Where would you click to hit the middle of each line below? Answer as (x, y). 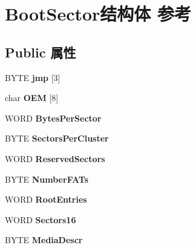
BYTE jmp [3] (33, 77)
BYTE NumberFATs (47, 179)
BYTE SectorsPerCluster (57, 138)
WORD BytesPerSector (53, 118)
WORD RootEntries (46, 199)
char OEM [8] (32, 98)
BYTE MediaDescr (44, 240)
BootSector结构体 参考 (98, 14)
